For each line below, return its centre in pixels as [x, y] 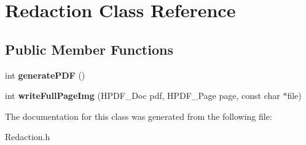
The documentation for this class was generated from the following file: [139, 116]
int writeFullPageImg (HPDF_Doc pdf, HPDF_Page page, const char [143, 96]
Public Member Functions [89, 49]
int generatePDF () [45, 75]
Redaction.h [28, 137]
